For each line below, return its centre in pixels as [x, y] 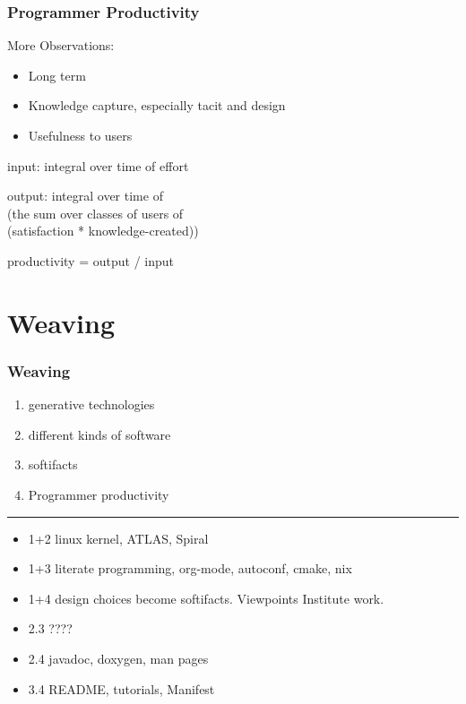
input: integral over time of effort [98, 165]
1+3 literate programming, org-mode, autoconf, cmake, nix [190, 568]
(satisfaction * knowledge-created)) [103, 231]
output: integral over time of [85, 196]
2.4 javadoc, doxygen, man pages [118, 658]
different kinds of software [99, 434]
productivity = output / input [91, 260]
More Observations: [61, 45]
